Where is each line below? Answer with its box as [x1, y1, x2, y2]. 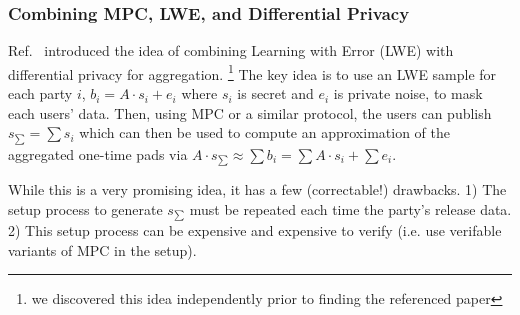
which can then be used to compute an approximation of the [79, 122, 450, 143]
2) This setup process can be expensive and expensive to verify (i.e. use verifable [8, 220, 502, 241]
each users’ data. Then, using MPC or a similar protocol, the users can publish [8, 102, 492, 123]
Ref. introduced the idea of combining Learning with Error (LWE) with [8, 40, 454, 61]
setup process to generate [8, 198, 163, 219]
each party [8, 83, 73, 104]
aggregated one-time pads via [8, 143, 188, 164]
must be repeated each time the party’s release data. [189, 198, 512, 219]
